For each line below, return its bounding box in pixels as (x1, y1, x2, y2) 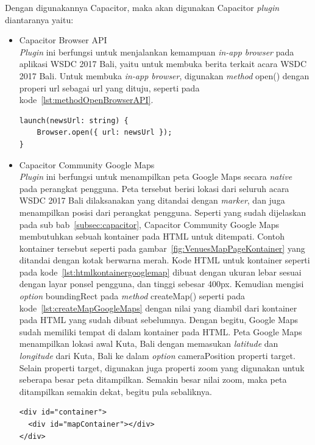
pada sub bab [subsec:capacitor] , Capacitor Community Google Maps (19, 218, 280, 230)
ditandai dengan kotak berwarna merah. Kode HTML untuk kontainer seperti (19, 254, 310, 266)
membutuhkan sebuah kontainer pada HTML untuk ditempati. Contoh (19, 230, 285, 243)
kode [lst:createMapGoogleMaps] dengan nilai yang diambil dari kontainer (19, 301, 297, 314)
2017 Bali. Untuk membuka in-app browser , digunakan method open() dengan (19, 69, 310, 82)
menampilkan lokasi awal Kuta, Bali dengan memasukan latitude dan (19, 337, 278, 350)
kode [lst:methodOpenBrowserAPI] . (19, 93, 154, 106)
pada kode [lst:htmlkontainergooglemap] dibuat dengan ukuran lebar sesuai (19, 265, 302, 278)
